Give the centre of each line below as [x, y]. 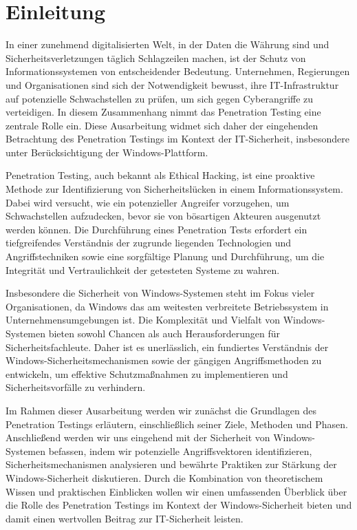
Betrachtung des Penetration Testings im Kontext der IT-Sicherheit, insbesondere [177, 139]
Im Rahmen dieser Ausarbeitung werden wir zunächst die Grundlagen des [161, 410]
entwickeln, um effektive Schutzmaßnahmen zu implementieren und [147, 373]
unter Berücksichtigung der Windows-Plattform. [107, 152]
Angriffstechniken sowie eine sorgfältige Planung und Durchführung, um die [165, 256]
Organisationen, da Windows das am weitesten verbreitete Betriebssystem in [167, 306]
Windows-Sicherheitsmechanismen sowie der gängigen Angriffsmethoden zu [164, 360]
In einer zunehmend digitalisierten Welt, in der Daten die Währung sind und [167, 44]
